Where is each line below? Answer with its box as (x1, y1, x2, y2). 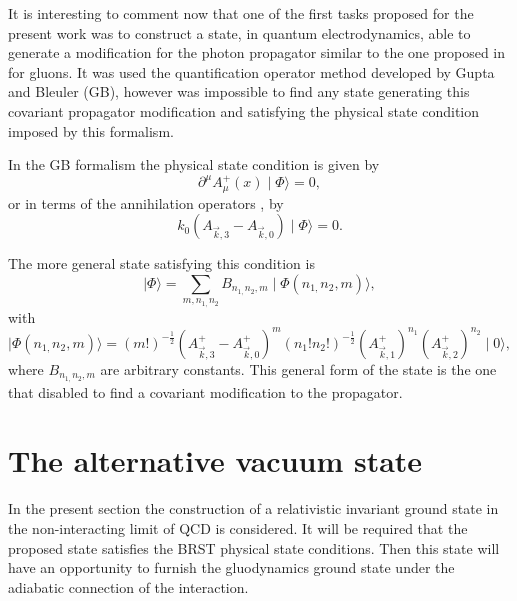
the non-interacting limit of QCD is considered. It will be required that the (8, 517, 468, 538)
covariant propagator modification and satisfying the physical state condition (8, 100, 480, 121)
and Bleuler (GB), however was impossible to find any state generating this (8, 81, 470, 102)
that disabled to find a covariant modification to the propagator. (8, 381, 403, 402)
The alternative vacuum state (8, 440, 423, 481)
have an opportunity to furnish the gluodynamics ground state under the (8, 557, 455, 578)
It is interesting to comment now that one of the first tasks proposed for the (8, 3, 474, 23)
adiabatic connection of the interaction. (8, 576, 249, 597)
